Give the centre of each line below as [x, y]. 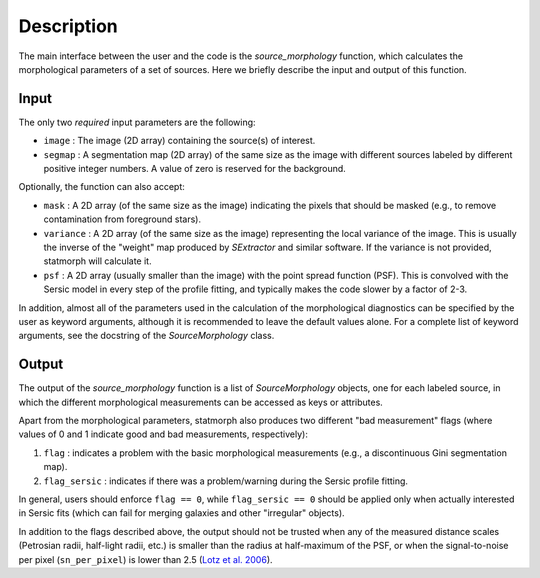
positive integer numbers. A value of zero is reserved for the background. [195, 169]
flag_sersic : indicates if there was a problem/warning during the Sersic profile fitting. [226, 481]
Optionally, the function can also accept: [101, 187]
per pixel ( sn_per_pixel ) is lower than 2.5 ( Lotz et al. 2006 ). [146, 559]
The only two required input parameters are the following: [137, 122]
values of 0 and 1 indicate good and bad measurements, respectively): [163, 434]
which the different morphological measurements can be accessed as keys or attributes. [201, 402]
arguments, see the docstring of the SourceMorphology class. [146, 336]
